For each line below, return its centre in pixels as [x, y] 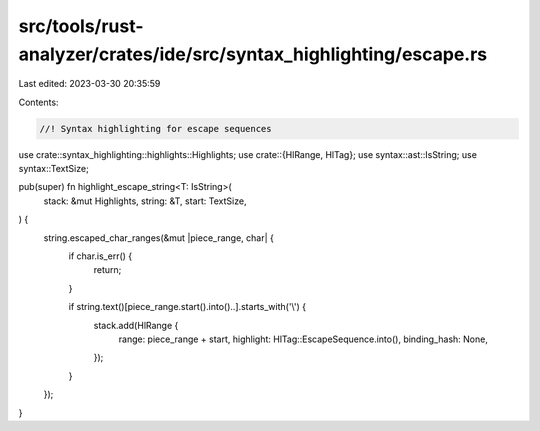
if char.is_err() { [100, 256]
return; [107, 270]
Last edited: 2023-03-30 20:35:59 [89, 84]
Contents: [38, 102]
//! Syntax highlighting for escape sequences [155, 128]
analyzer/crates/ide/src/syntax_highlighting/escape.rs [253, 54]
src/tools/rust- [81, 26]
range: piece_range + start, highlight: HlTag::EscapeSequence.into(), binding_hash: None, [303, 339]
